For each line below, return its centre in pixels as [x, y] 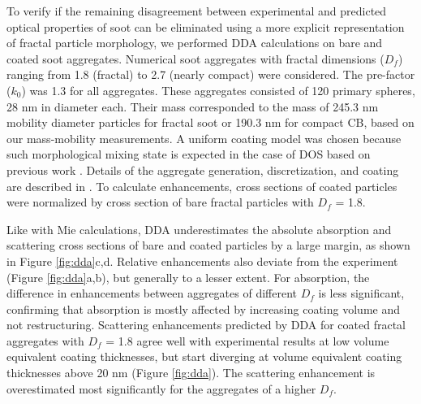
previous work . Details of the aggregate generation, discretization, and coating [203, 169]
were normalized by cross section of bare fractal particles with [160, 202]
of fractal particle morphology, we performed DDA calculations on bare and [195, 43]
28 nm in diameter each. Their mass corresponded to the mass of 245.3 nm [193, 106]
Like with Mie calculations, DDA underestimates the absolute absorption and [199, 229]
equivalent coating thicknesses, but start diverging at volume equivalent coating [204, 356]
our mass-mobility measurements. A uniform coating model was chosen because [204, 138]
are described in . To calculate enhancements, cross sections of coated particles [202, 186]
